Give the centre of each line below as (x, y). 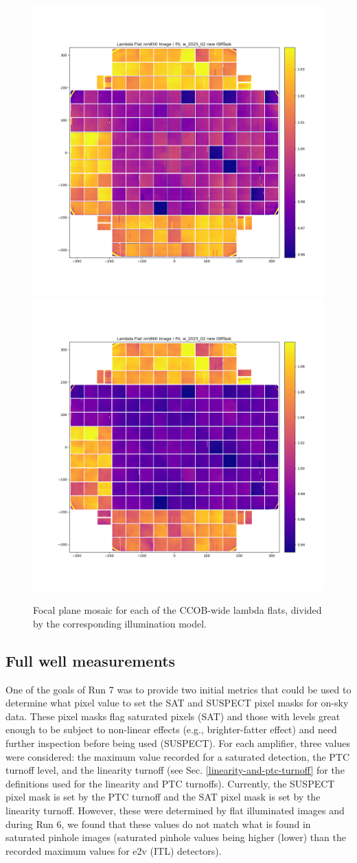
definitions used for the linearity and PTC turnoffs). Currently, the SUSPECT (170, 783)
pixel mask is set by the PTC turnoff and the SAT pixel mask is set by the (163, 797)
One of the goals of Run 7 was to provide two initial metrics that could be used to (178, 689)
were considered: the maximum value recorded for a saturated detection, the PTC (178, 756)
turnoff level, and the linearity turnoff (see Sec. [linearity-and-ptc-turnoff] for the (175, 770)
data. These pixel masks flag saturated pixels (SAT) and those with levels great (173, 716)
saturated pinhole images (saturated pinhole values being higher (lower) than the (176, 837)
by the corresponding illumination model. (120, 623)
